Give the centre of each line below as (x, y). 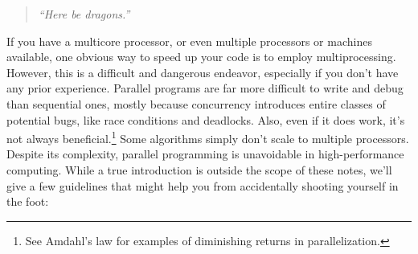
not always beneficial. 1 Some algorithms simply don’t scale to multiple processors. (208, 137)
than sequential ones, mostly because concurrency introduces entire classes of (196, 103)
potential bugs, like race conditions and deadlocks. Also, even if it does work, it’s (206, 119)
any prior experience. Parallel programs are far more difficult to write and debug (205, 88)
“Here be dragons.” (84, 14)
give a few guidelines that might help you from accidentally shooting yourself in (203, 185)
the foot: (28, 201)
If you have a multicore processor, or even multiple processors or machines (189, 41)
